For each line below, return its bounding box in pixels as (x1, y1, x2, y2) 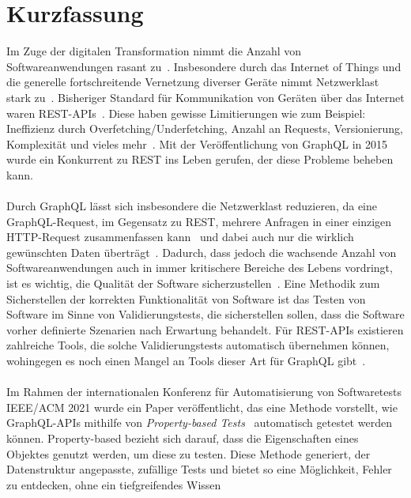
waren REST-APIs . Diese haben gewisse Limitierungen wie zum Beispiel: (6, 104, 366, 121)
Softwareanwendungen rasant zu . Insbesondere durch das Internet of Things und (6, 58, 402, 74)
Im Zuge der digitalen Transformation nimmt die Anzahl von (6, 43, 302, 59)
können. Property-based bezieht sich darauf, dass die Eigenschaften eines (6, 429, 359, 446)
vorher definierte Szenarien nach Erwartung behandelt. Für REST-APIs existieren (6, 321, 404, 338)
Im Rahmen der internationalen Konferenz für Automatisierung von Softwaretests (6, 383, 402, 400)
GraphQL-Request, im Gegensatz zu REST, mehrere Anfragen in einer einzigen (6, 213, 392, 229)
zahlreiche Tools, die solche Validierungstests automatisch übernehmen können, (6, 337, 390, 353)
